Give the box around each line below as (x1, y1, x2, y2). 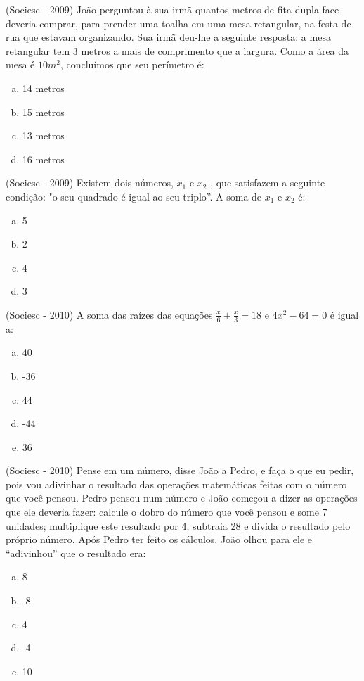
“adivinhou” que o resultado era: (6, 545, 146, 560)
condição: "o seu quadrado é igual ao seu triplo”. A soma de (6, 189, 262, 203)
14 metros (22, 80, 65, 95)
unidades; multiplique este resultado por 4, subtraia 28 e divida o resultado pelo (6, 518, 351, 533)
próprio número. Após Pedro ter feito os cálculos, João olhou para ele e (6, 532, 313, 547)
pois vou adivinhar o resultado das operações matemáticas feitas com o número (6, 476, 347, 491)
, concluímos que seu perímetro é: (60, 57, 204, 72)
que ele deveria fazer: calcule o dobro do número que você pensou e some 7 (6, 504, 327, 519)
